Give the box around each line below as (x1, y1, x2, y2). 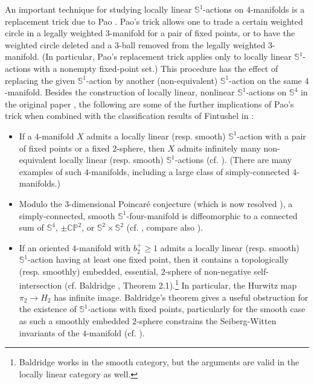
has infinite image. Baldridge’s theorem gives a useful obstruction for (54, 290, 309, 303)
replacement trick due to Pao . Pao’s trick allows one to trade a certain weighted (5, 14, 303, 27)
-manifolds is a (250, 3, 305, 15)
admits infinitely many (177, 141, 261, 154)
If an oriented (19, 241, 69, 254)
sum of (19, 221, 44, 234)
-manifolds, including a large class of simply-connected (88, 165, 290, 178)
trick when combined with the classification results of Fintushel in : (5, 109, 254, 122)
